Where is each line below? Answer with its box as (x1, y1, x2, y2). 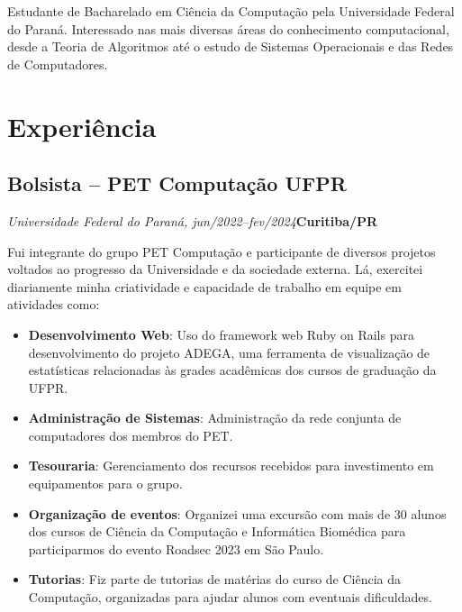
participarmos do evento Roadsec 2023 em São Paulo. (28, 539, 324, 558)
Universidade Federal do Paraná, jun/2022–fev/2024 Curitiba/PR (7, 211, 378, 230)
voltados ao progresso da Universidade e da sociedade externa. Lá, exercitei (7, 260, 423, 279)
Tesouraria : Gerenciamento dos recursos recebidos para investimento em (28, 456, 434, 475)
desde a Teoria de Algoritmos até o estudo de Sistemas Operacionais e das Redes (7, 37, 454, 56)
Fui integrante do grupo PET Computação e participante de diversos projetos (7, 242, 436, 260)
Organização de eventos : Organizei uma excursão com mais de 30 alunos (28, 504, 447, 523)
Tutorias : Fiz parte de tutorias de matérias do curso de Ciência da (28, 570, 402, 589)
